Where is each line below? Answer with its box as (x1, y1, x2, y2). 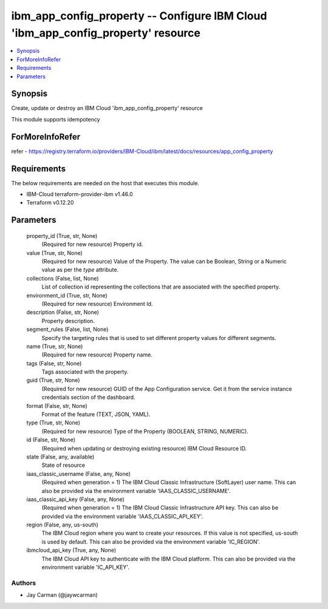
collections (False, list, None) (26, 274, 100, 282)
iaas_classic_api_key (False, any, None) (26, 495, 125, 503)
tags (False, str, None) (26, 359, 82, 367)
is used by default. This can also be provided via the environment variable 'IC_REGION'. (41, 538, 261, 545)
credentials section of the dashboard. (41, 393, 136, 401)
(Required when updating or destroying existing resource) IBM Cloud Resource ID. (41, 444, 247, 452)
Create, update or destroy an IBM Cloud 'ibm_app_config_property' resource (11, 104, 203, 112)
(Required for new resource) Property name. (41, 351, 153, 358)
